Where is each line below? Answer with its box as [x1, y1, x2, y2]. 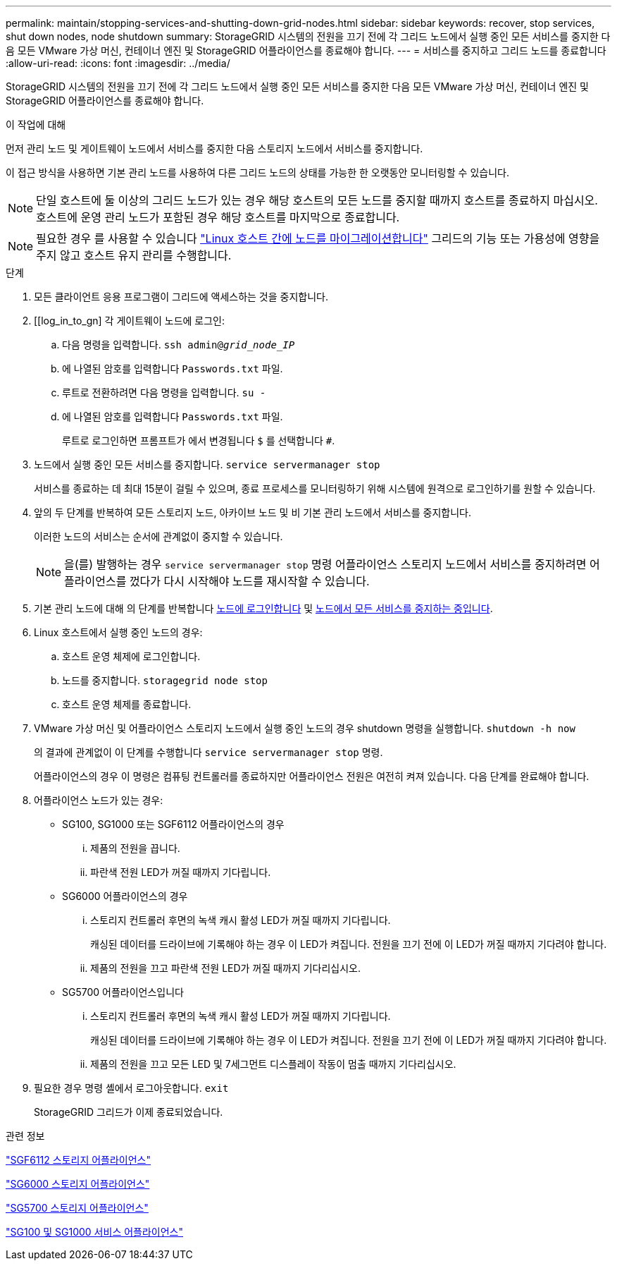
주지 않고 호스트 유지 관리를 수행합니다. [36, 248, 232, 262]
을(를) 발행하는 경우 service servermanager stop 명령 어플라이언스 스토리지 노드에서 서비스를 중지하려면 [64, 557, 587, 571]
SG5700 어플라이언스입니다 [62, 986, 184, 998]
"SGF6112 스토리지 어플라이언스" [6, 1154, 151, 1166]
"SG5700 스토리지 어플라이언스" [6, 1202, 149, 1214]
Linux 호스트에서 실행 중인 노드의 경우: [34, 626, 203, 638]
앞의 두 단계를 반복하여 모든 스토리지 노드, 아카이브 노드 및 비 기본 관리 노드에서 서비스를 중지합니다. [34, 506, 471, 518]
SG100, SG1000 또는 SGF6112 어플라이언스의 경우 [62, 818, 285, 830]
